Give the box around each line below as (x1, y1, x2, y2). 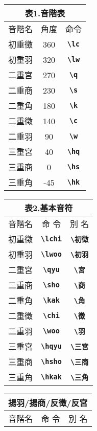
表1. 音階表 (25, 7, 65, 19)
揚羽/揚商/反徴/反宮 (8, 397, 88, 409)
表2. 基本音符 (24, 202, 73, 214)
